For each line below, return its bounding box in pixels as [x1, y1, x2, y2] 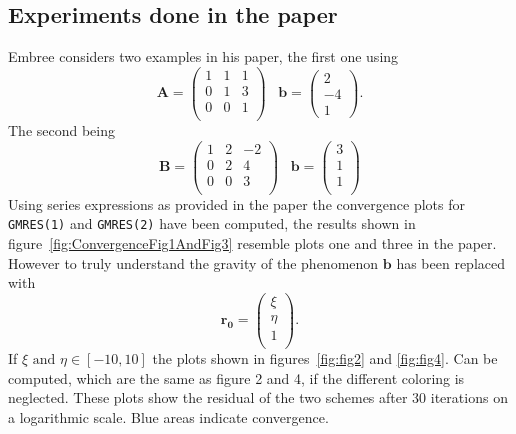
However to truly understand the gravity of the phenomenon [8, 252, 379, 273]
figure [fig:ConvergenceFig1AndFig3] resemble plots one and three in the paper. [8, 233, 497, 254]
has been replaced [396, 252, 505, 273]
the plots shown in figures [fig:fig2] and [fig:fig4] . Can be [152, 347, 498, 368]
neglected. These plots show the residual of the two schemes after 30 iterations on [8, 387, 508, 408]
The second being [8, 119, 116, 140]
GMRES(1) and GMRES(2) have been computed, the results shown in [8, 213, 416, 234]
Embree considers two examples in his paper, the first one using [8, 46, 399, 67]
